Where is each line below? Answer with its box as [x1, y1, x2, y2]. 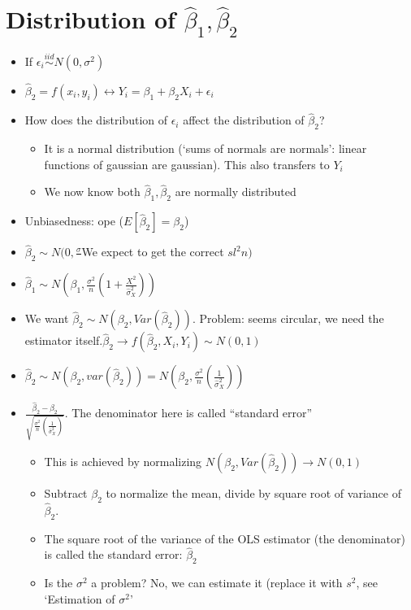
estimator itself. [24, 332, 103, 349]
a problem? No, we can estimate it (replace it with [91, 574, 343, 591]
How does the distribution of [24, 111, 168, 129]
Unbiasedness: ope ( [24, 212, 123, 229]
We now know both [44, 183, 141, 200]
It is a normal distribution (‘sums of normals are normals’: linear [44, 139, 367, 156]
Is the [44, 574, 73, 591]
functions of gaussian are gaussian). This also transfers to [44, 155, 330, 172]
